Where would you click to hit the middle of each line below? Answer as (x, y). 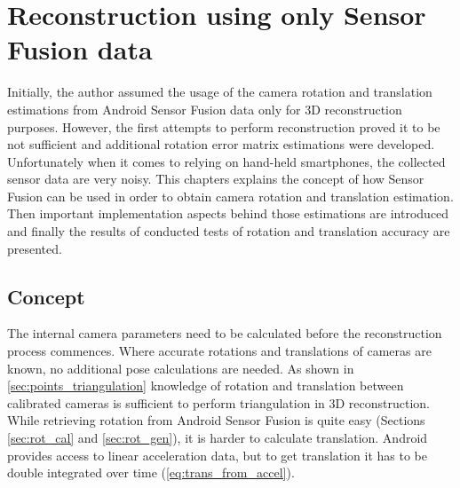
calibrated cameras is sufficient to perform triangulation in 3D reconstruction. (219, 402)
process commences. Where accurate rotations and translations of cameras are (219, 351)
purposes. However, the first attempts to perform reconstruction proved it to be (224, 126)
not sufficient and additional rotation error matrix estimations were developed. (221, 144)
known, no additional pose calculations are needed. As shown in (181, 368)
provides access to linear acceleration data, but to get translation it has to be (218, 455)
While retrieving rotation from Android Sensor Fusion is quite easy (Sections (216, 420)
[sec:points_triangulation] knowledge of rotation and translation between (206, 386)
